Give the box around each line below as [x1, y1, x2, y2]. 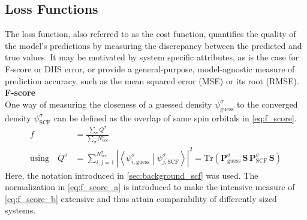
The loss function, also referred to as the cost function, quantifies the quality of [5, 27, 296, 40]
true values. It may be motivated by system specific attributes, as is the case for [5, 51, 299, 63]
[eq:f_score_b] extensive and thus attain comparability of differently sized [5, 192, 277, 204]
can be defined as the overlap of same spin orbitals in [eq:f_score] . [53, 111, 297, 124]
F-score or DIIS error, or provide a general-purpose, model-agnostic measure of [5, 62, 295, 75]
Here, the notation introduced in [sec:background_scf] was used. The [5, 169, 258, 181]
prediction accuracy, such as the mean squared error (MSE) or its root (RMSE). [5, 74, 299, 87]
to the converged [237, 97, 298, 110]
